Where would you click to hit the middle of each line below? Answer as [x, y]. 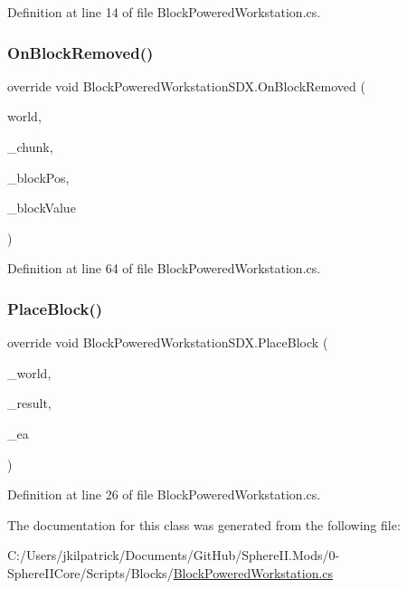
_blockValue [42, 208]
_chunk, [30, 147]
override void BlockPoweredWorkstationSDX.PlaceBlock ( [168, 342]
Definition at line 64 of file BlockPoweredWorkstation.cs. [164, 268]
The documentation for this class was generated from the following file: [204, 524]
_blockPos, [38, 177]
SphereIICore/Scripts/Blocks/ [90, 572]
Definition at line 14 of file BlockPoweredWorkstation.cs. [164, 12]
